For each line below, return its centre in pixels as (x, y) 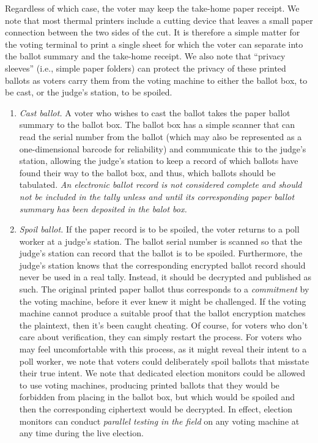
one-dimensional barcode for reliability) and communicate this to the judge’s (163, 148)
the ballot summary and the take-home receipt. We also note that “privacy (145, 56)
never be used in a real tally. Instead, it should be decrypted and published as (165, 277)
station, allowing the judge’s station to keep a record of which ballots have (159, 161)
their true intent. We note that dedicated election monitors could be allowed (162, 373)
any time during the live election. (81, 433)
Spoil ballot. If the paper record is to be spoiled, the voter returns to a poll (159, 229)
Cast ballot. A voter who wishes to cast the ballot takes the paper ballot (155, 112)
